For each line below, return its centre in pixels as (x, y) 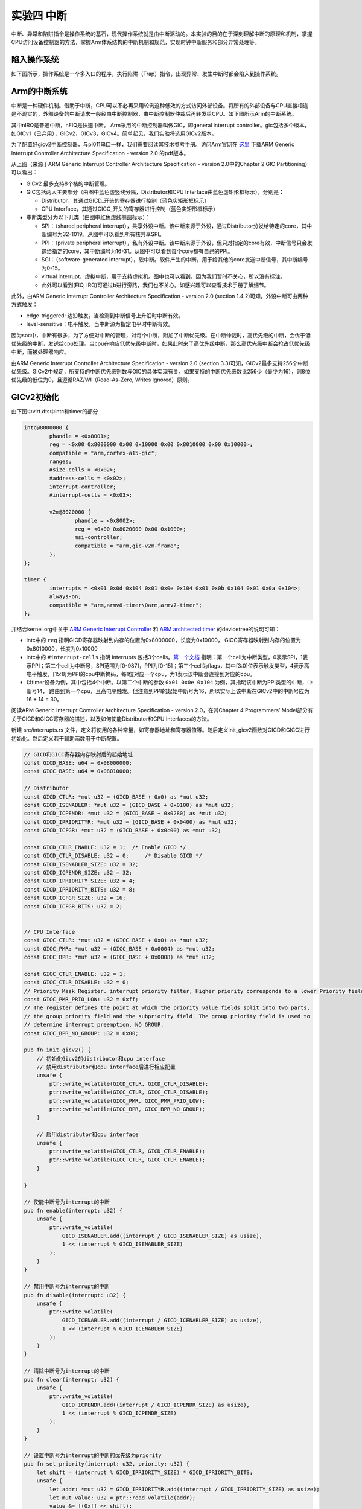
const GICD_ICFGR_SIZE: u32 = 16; (75, 898)
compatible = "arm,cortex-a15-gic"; (103, 453)
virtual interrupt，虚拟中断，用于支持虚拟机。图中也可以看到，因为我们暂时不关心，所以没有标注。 (164, 276)
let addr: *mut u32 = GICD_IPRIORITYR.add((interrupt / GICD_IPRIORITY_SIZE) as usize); (184, 1489)
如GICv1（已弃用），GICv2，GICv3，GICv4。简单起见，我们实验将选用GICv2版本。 (114, 133)
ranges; (61, 461)
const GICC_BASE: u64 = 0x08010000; (78, 771)
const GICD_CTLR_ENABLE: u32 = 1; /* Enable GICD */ (105, 847)
